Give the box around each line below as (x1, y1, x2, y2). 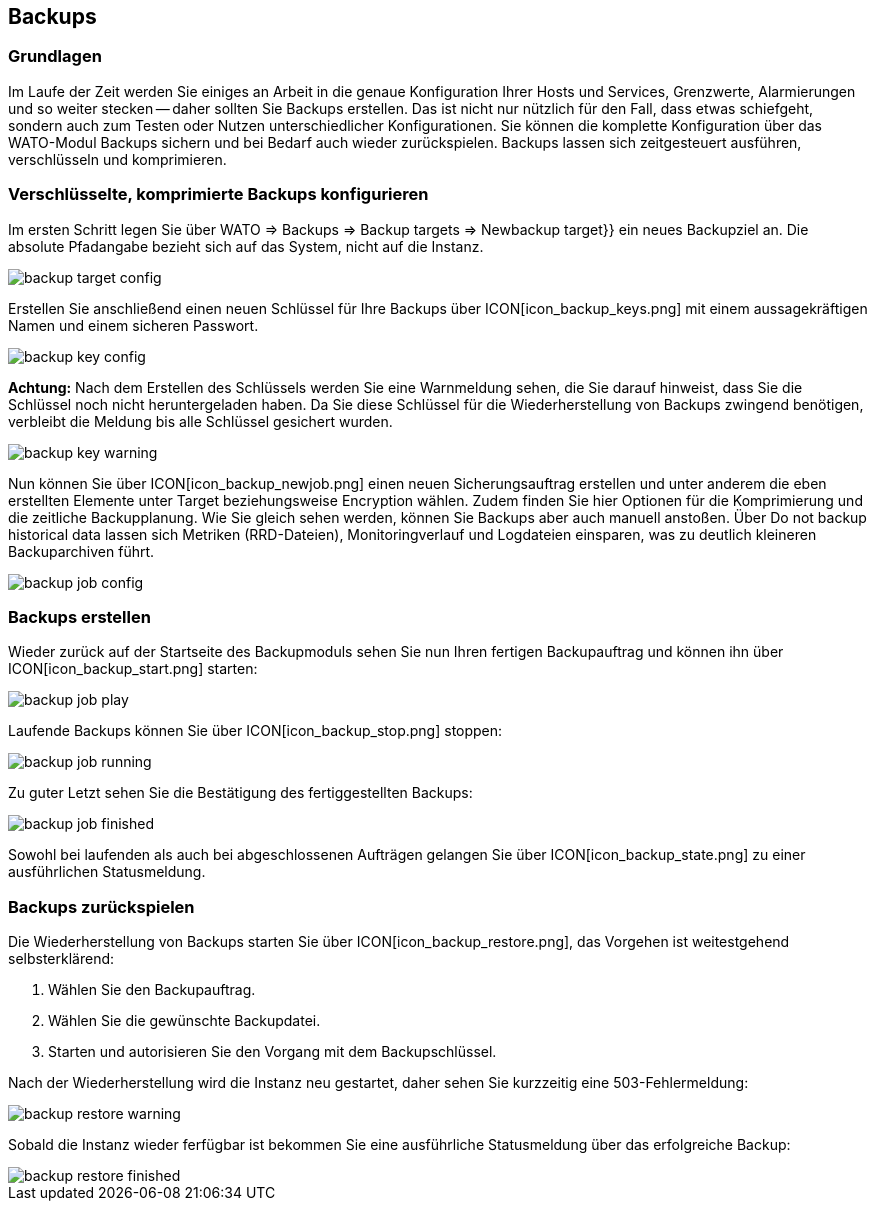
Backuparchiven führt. (8, 542, 155, 560)
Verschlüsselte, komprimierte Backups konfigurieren (8, 184, 429, 205)
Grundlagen (8, 46, 102, 67)
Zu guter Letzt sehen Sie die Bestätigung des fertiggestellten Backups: (8, 784, 473, 802)
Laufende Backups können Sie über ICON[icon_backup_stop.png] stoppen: (8, 722, 503, 740)
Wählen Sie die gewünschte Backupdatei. (48, 1012, 321, 1030)
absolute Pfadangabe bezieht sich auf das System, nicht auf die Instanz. (8, 237, 484, 255)
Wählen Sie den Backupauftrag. (48, 981, 256, 999)
